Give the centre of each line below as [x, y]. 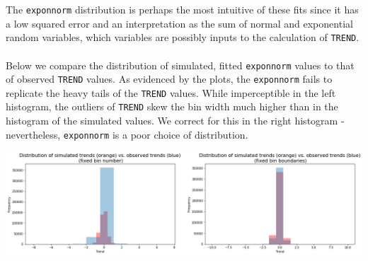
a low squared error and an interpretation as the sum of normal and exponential [179, 23]
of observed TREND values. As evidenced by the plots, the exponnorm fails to [169, 79]
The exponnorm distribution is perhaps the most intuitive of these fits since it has [182, 9]
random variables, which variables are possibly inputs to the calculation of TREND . [183, 37]
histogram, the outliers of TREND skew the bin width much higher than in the [172, 106]
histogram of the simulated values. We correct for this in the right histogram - [175, 121]
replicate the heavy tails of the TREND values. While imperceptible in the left [171, 92]
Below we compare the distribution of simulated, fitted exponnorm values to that [180, 65]
